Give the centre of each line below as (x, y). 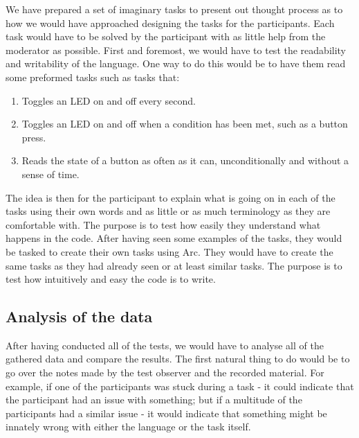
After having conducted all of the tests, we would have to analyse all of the (165, 345)
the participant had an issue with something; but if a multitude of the (154, 400)
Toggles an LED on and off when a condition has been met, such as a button (185, 124)
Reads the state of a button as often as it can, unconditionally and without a (185, 160)
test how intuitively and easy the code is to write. (111, 279)
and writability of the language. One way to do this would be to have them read (176, 63)
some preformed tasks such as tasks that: (93, 77)
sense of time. (50, 174)
